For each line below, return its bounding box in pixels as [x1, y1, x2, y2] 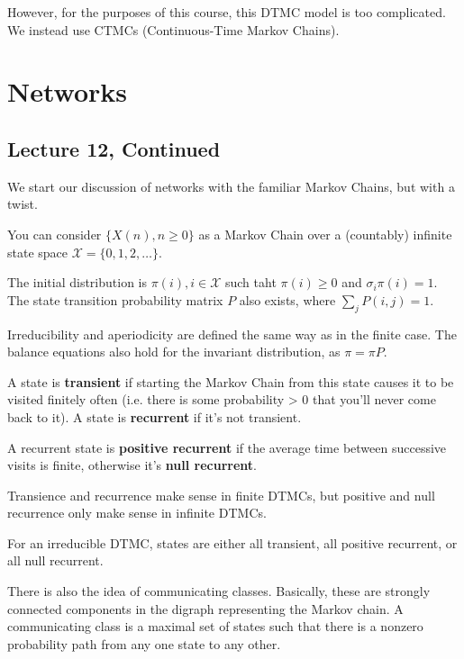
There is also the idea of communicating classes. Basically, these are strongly [7, 582, 431, 600]
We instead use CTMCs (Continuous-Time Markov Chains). [7, 20, 340, 39]
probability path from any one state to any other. [7, 634, 281, 653]
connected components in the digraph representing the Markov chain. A [7, 599, 404, 618]
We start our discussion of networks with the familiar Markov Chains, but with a [7, 176, 455, 195]
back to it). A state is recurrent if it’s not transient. [7, 407, 302, 426]
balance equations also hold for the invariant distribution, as [7, 342, 341, 361]
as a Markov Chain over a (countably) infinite [198, 224, 452, 243]
